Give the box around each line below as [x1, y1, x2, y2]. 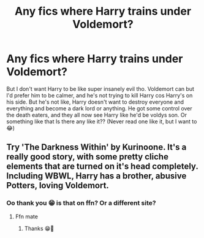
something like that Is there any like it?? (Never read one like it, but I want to [6, 118, 197, 125]
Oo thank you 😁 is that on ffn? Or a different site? [6, 199, 156, 207]
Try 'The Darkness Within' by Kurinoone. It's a [6, 142, 187, 153]
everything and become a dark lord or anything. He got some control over [6, 104, 193, 112]
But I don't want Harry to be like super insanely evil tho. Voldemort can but [6, 85, 195, 93]
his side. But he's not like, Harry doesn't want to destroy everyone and [6, 98, 184, 106]
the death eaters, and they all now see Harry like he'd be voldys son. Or [6, 111, 187, 118]
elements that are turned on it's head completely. [6, 161, 198, 172]
